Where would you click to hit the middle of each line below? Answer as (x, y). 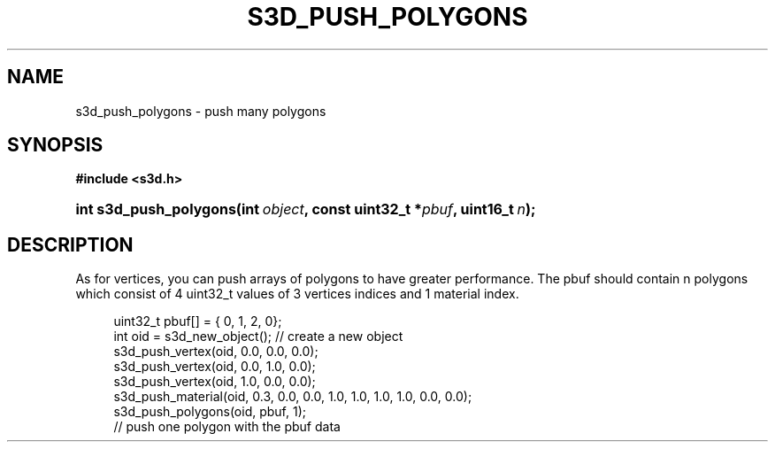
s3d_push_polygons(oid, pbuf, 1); (210, 412)
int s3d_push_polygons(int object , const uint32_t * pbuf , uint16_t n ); (306, 209)
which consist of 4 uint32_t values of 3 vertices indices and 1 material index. (297, 294)
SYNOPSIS (55, 145)
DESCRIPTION (70, 244)
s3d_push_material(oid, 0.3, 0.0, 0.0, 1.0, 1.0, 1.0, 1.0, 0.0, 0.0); (293, 397)
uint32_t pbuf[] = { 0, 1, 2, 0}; (198, 321)
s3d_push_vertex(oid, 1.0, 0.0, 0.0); (215, 382)
